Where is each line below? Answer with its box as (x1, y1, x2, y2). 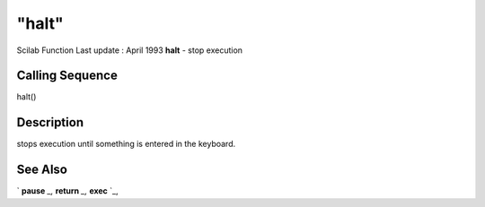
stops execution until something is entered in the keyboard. (16, 139, 236, 150)
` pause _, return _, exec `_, (16, 185, 119, 196)
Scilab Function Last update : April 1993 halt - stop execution (16, 45, 242, 56)
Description (16, 115, 84, 130)
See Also (16, 162, 67, 177)
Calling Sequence (16, 68, 119, 83)
